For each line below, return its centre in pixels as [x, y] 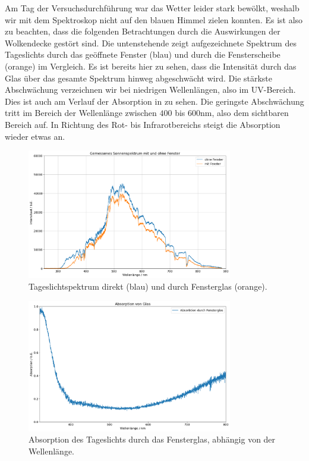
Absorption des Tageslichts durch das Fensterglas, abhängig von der [152, 439]
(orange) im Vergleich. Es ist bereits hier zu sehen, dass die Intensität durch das [151, 66]
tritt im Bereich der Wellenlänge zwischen [81, 113]
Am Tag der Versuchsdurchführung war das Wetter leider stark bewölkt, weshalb [152, 8]
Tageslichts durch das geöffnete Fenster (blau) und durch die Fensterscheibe [143, 54]
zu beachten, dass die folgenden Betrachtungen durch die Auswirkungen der [143, 31]
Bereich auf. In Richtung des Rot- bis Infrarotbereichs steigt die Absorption [143, 124]
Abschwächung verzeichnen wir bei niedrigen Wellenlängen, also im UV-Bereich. [150, 90]
